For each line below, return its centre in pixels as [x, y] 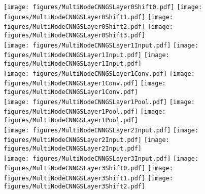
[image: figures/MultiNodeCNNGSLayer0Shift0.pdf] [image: [103, 7]
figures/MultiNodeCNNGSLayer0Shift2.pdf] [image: [88, 27]
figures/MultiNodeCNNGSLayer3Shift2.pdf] [75, 187]
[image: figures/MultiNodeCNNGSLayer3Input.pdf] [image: [101, 158]
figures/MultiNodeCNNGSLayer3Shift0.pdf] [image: [88, 168]
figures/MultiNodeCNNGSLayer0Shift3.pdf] [75, 35]
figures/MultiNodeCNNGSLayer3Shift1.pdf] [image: [88, 178]
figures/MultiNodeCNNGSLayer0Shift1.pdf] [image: [88, 17]
